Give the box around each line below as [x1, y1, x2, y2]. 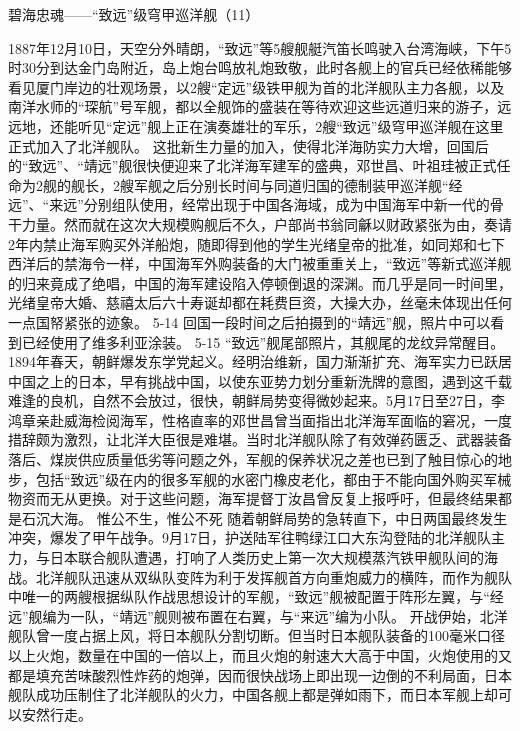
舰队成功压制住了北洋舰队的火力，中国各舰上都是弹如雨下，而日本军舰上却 [8, 684, 498, 705]
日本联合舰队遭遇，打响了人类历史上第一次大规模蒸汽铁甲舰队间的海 [49, 547, 498, 568]
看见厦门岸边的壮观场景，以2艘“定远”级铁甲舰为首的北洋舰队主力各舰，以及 [8, 76, 505, 97]
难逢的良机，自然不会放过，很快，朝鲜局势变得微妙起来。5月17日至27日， [8, 390, 491, 411]
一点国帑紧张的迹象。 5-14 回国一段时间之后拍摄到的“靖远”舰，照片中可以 [8, 311, 491, 332]
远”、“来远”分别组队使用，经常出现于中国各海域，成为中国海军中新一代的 [8, 194, 490, 215]
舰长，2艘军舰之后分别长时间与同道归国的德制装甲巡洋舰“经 [70, 174, 463, 195]
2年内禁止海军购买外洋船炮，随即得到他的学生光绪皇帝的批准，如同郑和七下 [8, 233, 505, 254]
